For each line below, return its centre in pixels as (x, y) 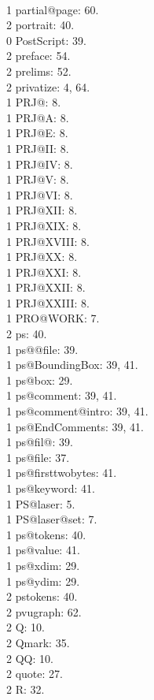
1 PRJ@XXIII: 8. (48, 302)
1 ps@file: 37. (38, 457)
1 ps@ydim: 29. (43, 581)
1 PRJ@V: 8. (38, 179)
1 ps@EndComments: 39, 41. (75, 426)
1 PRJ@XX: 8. (42, 257)
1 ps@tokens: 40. (46, 534)
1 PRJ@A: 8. (38, 117)
